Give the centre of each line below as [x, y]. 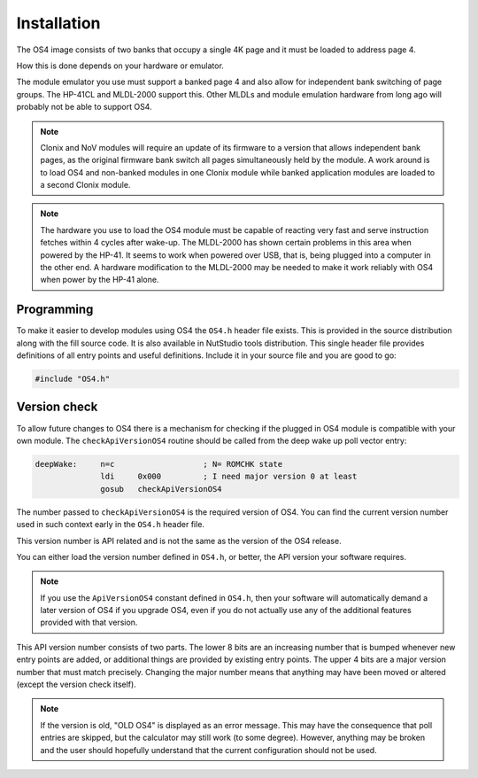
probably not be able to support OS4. [84, 107]
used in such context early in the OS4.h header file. [111, 525]
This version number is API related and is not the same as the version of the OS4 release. [179, 541]
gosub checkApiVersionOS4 [161, 489]
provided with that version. [89, 622]
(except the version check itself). [76, 685]
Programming [55, 310]
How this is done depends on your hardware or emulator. [120, 66]
